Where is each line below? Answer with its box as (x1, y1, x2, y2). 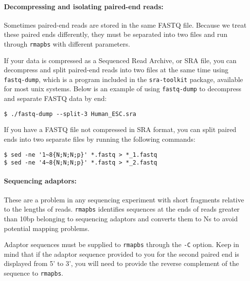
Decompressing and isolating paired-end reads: (4, 1, 163, 11)
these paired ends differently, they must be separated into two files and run (4, 29, 228, 39)
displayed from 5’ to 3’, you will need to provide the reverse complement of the (4, 258, 239, 268)
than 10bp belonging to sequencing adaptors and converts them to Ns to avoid (4, 213, 238, 223)
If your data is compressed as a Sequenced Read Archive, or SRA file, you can (4, 55, 237, 65)
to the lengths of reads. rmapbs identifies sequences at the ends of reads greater (4, 204, 240, 214)
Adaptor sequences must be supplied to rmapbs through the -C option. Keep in (4, 239, 239, 249)
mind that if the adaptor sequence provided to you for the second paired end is (4, 248, 239, 259)
